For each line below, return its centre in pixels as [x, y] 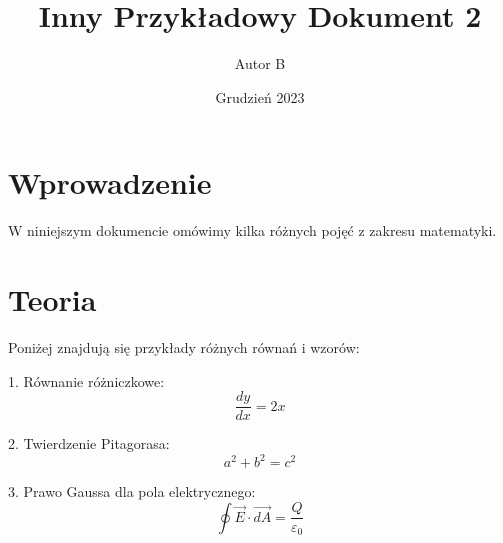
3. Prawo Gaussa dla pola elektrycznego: [132, 491]
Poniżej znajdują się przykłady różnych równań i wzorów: [184, 346]
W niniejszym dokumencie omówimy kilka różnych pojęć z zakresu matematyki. [252, 230]
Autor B [260, 63]
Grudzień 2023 [260, 96]
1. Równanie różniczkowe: [86, 380]
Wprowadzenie [110, 182]
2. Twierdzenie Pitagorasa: [89, 443]
